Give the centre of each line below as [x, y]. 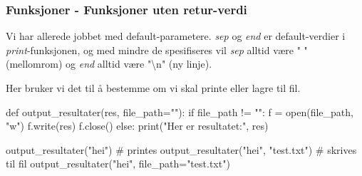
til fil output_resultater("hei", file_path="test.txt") [118, 164]
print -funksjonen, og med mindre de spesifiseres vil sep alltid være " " [157, 50]
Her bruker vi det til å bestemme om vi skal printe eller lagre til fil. [153, 88]
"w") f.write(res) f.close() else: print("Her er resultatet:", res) [137, 126]
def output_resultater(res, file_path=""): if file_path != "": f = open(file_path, [180, 112]
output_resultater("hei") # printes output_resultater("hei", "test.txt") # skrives [181, 149]
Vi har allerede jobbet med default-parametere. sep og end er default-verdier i [176, 36]
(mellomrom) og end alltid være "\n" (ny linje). [109, 64]
